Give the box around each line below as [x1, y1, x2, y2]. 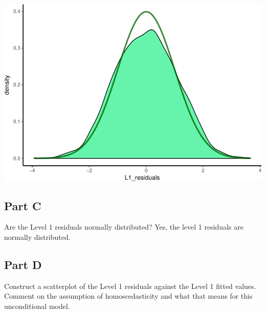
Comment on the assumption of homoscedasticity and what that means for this [4, 290, 253, 301]
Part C [4, 197, 41, 213]
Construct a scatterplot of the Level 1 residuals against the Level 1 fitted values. [4, 280, 256, 291]
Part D [4, 257, 42, 273]
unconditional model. [4, 301, 70, 311]
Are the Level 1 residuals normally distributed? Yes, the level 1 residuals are [4, 221, 243, 232]
